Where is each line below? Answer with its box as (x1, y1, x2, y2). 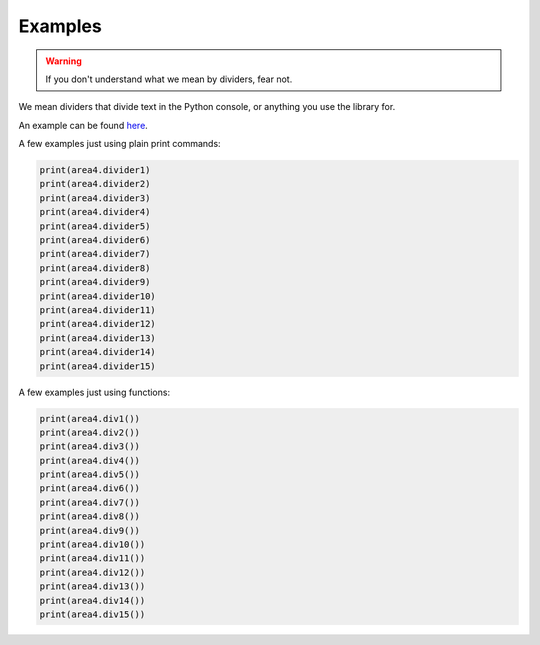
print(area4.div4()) (39, 455, 140, 466)
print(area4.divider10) (39, 290, 157, 302)
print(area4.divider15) (39, 360, 157, 372)
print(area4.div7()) (39, 496, 140, 508)
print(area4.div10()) (39, 539, 146, 550)
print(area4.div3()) (39, 441, 140, 452)
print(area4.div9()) (39, 525, 140, 536)
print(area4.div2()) (39, 426, 140, 438)
